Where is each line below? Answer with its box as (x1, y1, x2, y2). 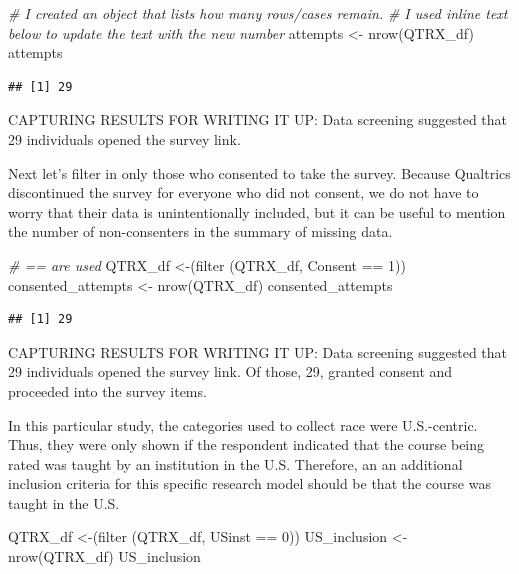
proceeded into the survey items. (8, 380, 207, 401)
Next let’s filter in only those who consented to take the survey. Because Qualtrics (8, 162, 511, 183)
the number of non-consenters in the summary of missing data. (8, 221, 393, 242)
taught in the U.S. (8, 492, 120, 513)
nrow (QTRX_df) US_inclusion (8, 546, 201, 567)
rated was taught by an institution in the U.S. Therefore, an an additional (8, 453, 463, 474)
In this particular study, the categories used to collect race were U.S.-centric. (8, 414, 478, 435)
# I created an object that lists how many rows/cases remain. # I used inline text (8, 3, 508, 23)
